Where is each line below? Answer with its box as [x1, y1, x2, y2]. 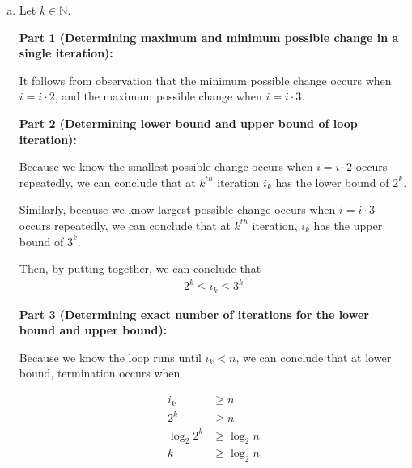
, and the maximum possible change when [54, 87, 262, 104]
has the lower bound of [275, 173, 389, 190]
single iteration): [19, 45, 113, 62]
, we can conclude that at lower [236, 348, 392, 365]
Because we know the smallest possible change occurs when [19, 158, 313, 175]
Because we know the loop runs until [19, 348, 202, 365]
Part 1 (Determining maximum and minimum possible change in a [19, 28, 399, 45]
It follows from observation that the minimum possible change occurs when [19, 71, 392, 88]
